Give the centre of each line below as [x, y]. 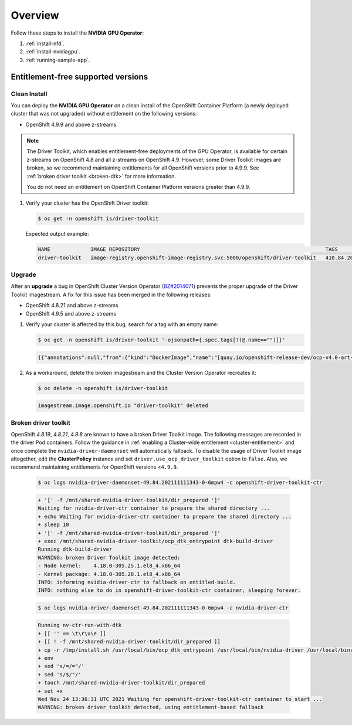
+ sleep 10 [53, 525]
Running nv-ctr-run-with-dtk [80, 625]
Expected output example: [57, 234]
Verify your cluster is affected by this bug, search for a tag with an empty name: [122, 324]
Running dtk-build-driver [75, 549]
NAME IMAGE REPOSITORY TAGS [188, 250]
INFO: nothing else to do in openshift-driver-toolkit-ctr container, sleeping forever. [170, 590]
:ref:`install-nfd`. [45, 43]
